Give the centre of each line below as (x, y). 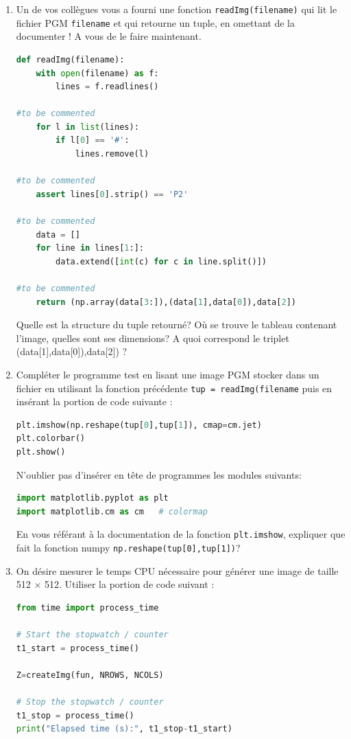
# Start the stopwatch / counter (92, 635)
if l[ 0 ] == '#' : (93, 140)
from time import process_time (87, 607)
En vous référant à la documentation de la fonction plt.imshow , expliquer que (181, 534)
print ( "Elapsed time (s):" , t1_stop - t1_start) (124, 729)
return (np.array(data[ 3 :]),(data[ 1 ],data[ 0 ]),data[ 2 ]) (166, 302)
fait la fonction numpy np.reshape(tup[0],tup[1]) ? (128, 548)
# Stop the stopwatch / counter (90, 702)
